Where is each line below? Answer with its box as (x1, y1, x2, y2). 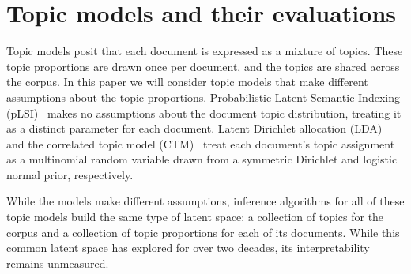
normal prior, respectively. (6, 166, 134, 182)
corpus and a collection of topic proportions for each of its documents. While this (6, 223, 400, 240)
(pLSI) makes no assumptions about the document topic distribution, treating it (6, 104, 402, 121)
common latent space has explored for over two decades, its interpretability (6, 239, 370, 256)
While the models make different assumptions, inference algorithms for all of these (6, 193, 405, 209)
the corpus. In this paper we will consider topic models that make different (6, 73, 368, 90)
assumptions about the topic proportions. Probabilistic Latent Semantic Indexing (6, 88, 400, 105)
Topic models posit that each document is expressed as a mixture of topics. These (6, 43, 403, 59)
